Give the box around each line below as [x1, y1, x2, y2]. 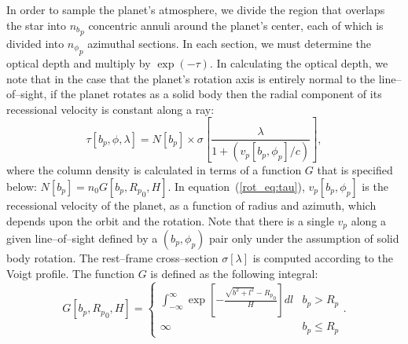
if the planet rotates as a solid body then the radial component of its [50, 86, 382, 102]
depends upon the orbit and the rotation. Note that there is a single [6, 212, 334, 229]
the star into [6, 16, 66, 33]
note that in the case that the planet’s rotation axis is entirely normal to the [6, 70, 376, 86]
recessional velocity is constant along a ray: [6, 101, 215, 117]
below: [6, 177, 37, 194]
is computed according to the [252, 249, 393, 265]
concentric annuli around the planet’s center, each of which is [88, 16, 384, 33]
